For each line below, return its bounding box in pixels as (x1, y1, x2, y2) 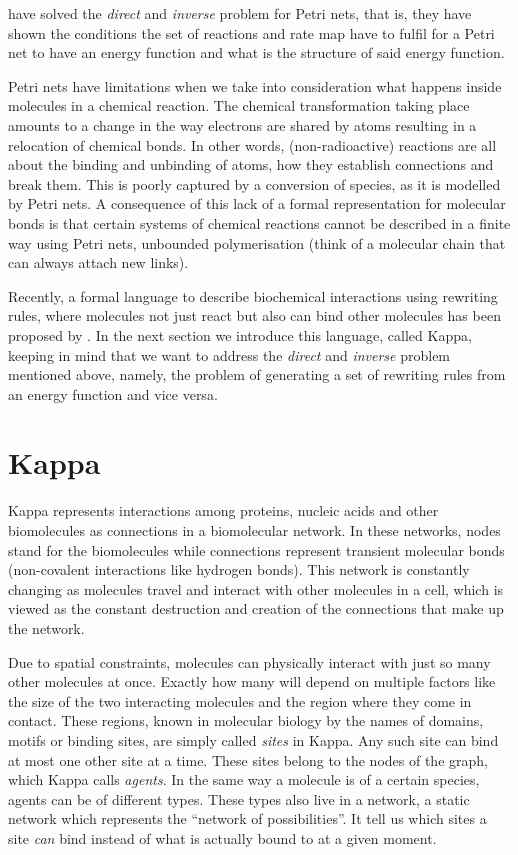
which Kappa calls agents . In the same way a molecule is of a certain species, (8, 769, 480, 790)
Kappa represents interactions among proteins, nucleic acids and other (8, 500, 439, 521)
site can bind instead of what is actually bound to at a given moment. (8, 827, 437, 848)
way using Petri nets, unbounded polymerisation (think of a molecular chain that (8, 232, 506, 253)
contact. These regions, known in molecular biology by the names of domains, (8, 710, 484, 731)
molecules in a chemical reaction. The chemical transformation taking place (8, 95, 470, 116)
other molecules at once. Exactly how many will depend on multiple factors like (8, 671, 496, 692)
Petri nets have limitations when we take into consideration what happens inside (8, 75, 502, 96)
